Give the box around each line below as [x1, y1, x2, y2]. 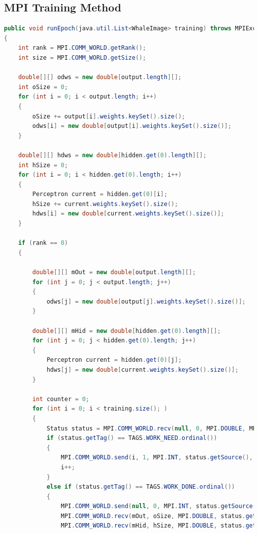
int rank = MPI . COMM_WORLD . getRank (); [18, 44, 146, 52]
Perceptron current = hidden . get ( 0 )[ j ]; [46, 356, 182, 364]
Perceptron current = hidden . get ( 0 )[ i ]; [32, 191, 168, 198]
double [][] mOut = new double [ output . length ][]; [32, 269, 196, 276]
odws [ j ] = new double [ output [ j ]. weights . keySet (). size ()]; [46, 298, 246, 305]
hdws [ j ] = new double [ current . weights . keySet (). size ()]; [46, 366, 239, 373]
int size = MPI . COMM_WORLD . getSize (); [18, 54, 146, 61]
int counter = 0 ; [32, 395, 89, 403]
